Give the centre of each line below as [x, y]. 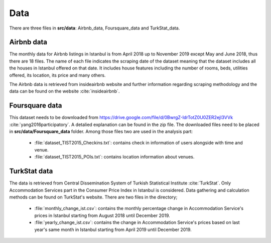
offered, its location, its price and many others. [57, 75]
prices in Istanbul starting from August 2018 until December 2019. [102, 215]
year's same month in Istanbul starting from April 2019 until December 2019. [113, 229]
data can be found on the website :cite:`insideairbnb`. [64, 91]
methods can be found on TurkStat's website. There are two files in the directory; [93, 197]
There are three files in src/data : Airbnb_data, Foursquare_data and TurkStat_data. [95, 28]
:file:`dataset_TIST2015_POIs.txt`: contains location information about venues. [114, 157]
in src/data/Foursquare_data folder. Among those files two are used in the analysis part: [101, 131]
